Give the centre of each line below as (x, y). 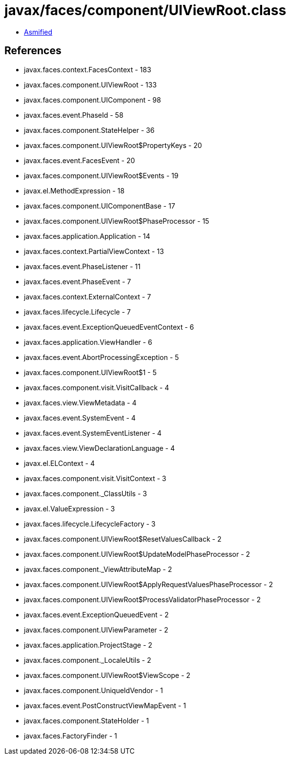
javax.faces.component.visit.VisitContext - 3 (95, 478)
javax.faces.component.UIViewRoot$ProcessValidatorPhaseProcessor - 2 (142, 599)
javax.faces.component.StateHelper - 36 (89, 130)
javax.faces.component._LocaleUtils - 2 (88, 660)
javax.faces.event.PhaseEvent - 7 (78, 281)
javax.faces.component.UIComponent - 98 (93, 100)
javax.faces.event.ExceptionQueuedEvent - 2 (96, 614)
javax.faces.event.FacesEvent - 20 (80, 160)
